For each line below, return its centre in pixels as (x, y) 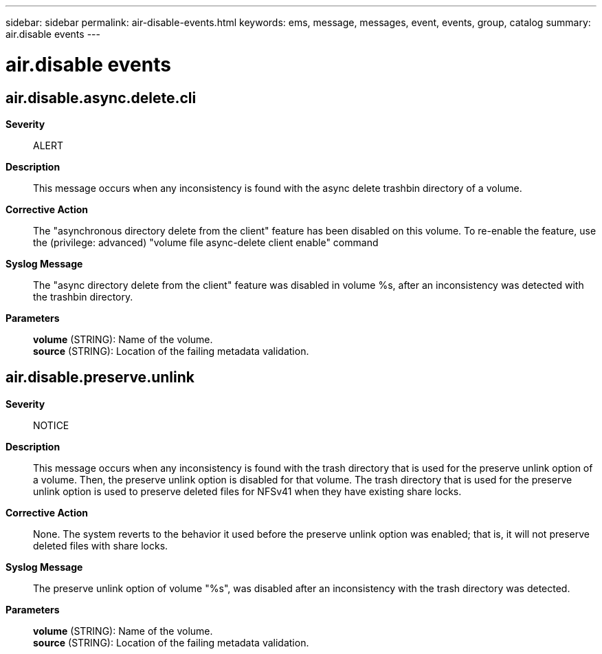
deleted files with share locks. (101, 545)
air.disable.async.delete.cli (101, 98)
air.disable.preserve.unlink (100, 378)
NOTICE (51, 425)
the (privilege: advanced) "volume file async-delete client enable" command (206, 242)
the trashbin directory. (83, 296)
